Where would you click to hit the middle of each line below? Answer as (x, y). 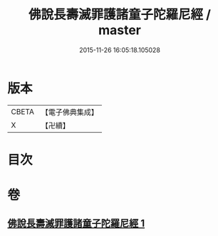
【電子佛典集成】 (69, 112)
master (120, 30)
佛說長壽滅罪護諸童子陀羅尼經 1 (76, 224)
